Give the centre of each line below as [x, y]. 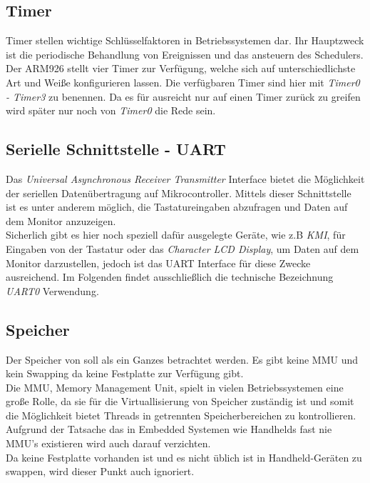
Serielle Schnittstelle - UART [116, 149]
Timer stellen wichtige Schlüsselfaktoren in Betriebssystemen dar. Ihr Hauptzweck [185, 40]
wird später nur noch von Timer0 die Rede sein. [111, 110]
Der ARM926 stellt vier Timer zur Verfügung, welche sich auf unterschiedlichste [181, 68]
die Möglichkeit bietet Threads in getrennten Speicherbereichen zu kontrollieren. [181, 415]
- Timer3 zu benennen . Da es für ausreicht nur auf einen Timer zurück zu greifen [183, 96]
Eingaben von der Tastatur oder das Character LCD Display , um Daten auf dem [183, 248]
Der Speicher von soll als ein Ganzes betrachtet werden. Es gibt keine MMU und [182, 359]
